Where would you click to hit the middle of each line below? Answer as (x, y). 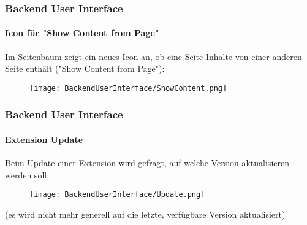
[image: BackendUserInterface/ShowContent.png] (128, 88)
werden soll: (27, 174)
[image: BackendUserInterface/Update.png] (117, 195)
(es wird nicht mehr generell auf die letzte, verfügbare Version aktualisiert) (145, 214)
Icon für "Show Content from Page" (82, 33)
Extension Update (44, 139)
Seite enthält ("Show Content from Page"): (85, 68)
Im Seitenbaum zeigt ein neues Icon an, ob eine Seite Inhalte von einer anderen (153, 56)
